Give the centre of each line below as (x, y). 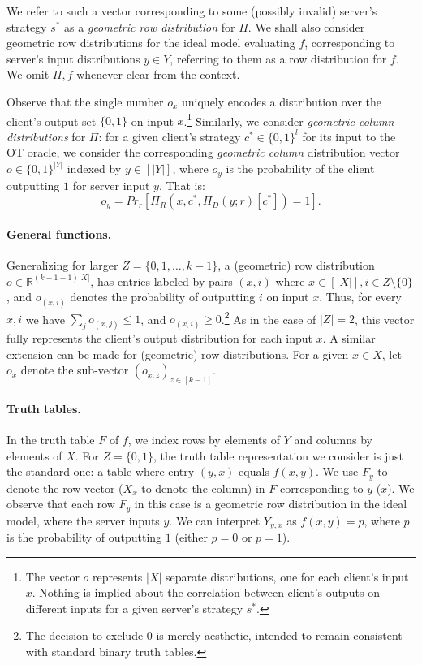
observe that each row (61, 504)
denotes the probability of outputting (163, 297)
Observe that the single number (85, 101)
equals (254, 471)
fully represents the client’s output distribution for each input (159, 338)
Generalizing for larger (62, 265)
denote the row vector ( (65, 488)
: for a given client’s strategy (170, 136)
